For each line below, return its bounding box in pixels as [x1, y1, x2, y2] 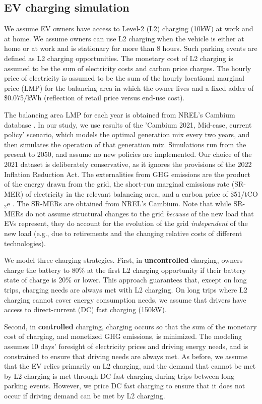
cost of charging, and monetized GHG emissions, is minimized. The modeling [4, 331, 242, 341]
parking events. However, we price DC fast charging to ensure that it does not [4, 380, 245, 391]
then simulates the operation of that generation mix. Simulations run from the [4, 139, 246, 149]
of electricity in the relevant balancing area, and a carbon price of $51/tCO [25, 188, 258, 199]
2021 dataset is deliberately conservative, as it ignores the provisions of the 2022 [4, 158, 252, 169]
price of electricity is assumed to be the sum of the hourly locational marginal [4, 73, 244, 83]
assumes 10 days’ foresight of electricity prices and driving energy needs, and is [4, 341, 248, 352]
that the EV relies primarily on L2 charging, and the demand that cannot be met [4, 361, 256, 371]
